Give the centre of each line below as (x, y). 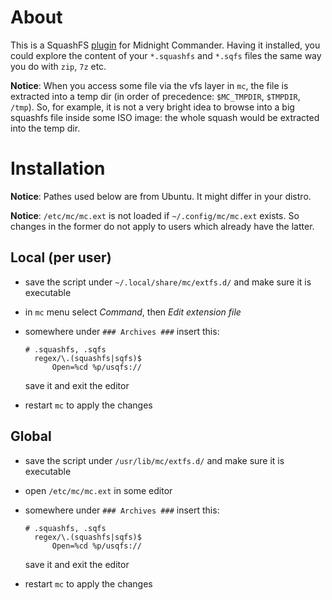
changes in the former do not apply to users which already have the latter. (162, 226)
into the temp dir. (45, 128)
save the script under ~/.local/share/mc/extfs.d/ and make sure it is (168, 282)
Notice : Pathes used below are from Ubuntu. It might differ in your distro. (161, 196)
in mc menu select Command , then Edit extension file (133, 312)
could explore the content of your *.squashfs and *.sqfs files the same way (166, 55)
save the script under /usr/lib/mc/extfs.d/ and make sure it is (154, 460)
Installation (58, 168)
